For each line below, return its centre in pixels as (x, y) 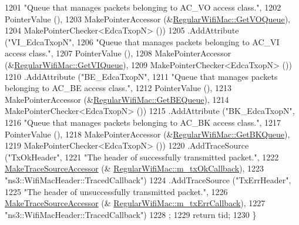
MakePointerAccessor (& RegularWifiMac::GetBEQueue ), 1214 (117, 99)
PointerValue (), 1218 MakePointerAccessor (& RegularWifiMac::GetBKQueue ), (147, 134)
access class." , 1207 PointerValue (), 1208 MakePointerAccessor (118, 53)
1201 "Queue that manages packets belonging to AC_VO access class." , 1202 (143, 7)
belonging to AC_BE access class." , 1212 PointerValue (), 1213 (118, 88)
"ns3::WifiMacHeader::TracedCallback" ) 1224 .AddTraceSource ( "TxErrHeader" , (148, 179)
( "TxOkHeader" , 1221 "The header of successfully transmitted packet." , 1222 (142, 157)
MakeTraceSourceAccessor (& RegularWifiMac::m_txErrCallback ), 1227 (135, 203)
